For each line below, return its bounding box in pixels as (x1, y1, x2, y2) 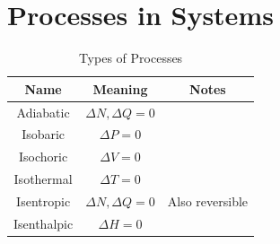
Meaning (92, 79, 148, 98)
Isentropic (16, 191, 71, 210)
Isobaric (22, 125, 66, 144)
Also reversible (167, 191, 249, 210)
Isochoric (19, 147, 68, 166)
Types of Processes (78, 48, 183, 67)
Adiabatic (16, 102, 70, 121)
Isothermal (13, 170, 73, 188)
